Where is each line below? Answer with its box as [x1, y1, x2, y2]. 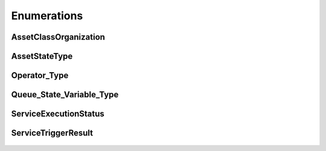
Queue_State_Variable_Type [11, 90, 119, 100]
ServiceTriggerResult [11, 128, 94, 138]
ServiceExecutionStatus [11, 109, 105, 119]
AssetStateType [11, 51, 73, 61]
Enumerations [11, 9, 83, 22]
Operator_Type [11, 70, 69, 81]
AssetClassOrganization [11, 32, 106, 42]
